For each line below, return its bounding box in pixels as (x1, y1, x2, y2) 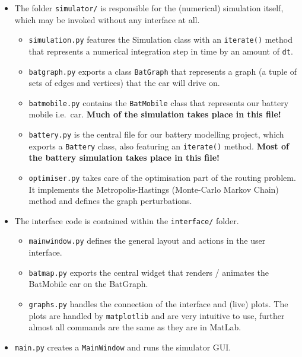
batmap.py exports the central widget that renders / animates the (28, 266, 269, 278)
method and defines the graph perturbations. (28, 195, 192, 207)
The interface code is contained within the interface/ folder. (14, 214, 239, 227)
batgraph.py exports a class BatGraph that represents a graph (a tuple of (28, 65, 297, 77)
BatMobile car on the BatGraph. (28, 278, 148, 290)
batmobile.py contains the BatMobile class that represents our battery (28, 96, 289, 109)
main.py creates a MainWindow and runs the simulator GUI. (14, 340, 231, 353)
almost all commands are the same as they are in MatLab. (28, 321, 241, 333)
